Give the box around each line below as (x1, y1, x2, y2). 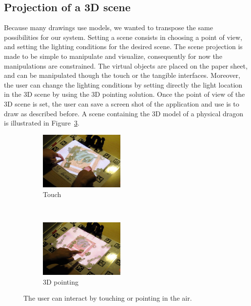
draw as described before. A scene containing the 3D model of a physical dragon (4, 108, 244, 118)
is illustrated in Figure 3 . (4, 118, 79, 128)
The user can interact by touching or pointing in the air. (23, 293, 192, 303)
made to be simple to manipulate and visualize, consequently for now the (4, 51, 222, 61)
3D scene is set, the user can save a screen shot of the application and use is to (4, 98, 239, 108)
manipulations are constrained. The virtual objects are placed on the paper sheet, (4, 60, 248, 71)
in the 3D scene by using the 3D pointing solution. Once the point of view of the (4, 89, 245, 99)
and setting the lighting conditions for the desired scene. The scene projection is (4, 41, 243, 52)
